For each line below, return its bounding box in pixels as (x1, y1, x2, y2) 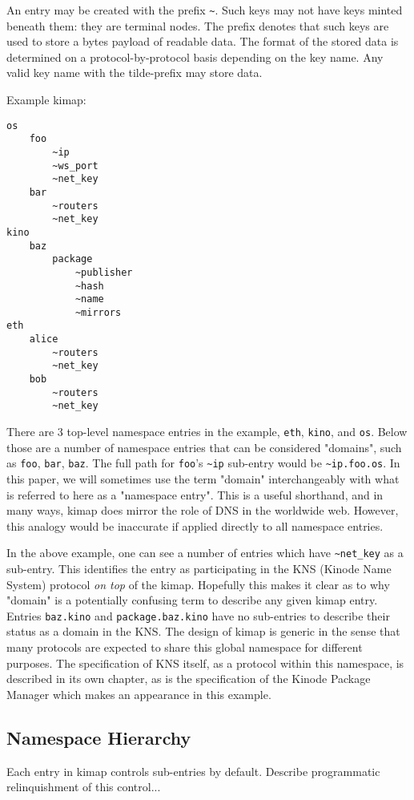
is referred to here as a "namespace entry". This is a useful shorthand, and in (6, 486, 384, 503)
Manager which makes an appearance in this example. (6, 685, 271, 702)
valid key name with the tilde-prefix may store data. (6, 64, 263, 81)
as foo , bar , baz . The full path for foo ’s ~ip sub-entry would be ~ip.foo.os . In (6, 455, 400, 471)
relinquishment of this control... (6, 778, 161, 795)
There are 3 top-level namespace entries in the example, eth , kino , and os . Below (6, 423, 408, 440)
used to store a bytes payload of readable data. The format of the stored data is (6, 33, 399, 50)
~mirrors (74, 306, 122, 318)
